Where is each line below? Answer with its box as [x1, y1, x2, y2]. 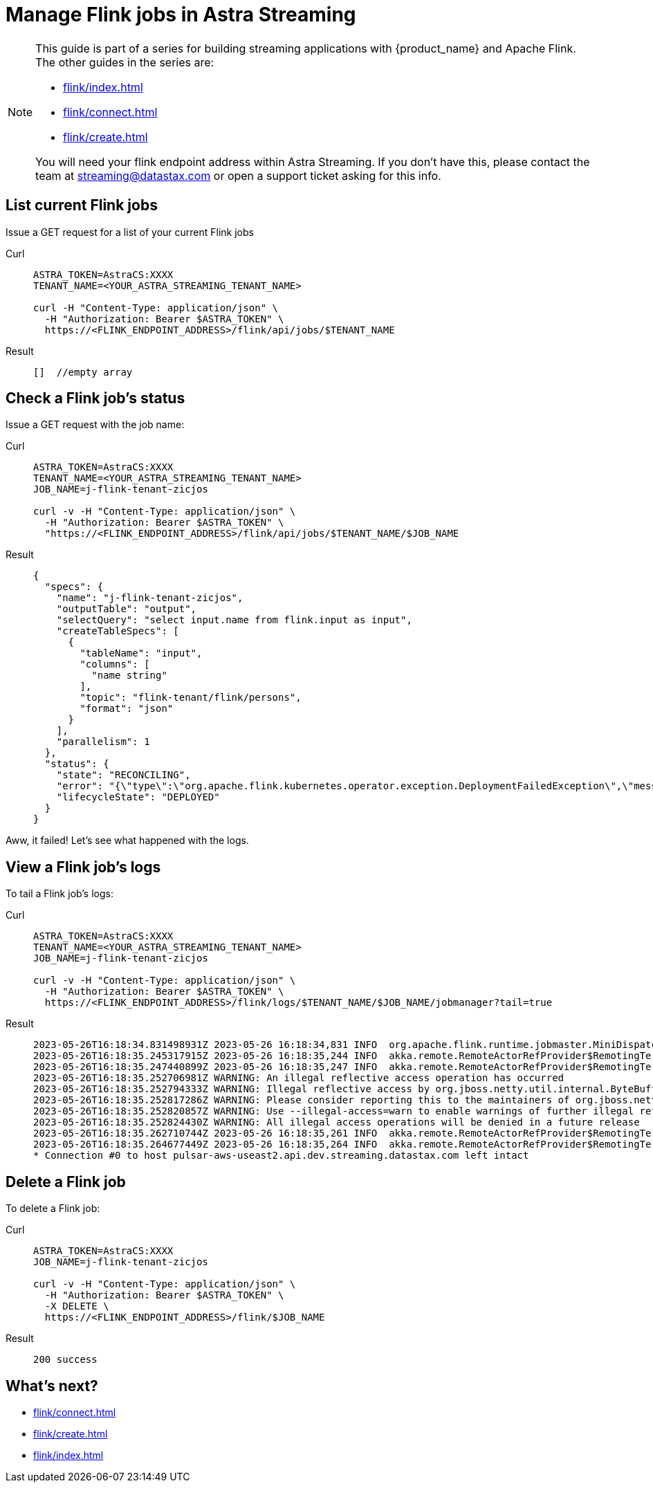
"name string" [91, 670, 167, 681]
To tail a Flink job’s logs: [6, 888, 113, 900]
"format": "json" [80, 703, 174, 715]
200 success [33, 1354, 98, 1366]
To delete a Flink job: [6, 1202, 100, 1215]
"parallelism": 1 [56, 736, 150, 748]
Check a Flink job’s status [6, 389, 185, 407]
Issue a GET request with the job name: [6, 419, 185, 431]
